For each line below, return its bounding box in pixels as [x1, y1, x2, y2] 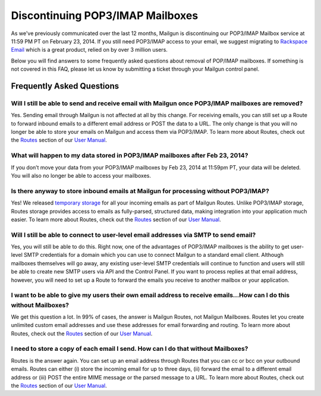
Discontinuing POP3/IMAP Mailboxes [11, 9, 199, 22]
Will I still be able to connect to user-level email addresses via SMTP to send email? [11, 231, 256, 239]
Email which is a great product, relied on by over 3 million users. [11, 46, 168, 54]
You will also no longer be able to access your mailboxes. [11, 172, 152, 179]
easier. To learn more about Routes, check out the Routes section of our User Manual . [11, 216, 221, 223]
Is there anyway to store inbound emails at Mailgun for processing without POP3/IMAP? [11, 187, 270, 195]
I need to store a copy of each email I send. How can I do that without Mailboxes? [11, 345, 248, 353]
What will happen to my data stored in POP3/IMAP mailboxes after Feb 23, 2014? [11, 152, 248, 160]
